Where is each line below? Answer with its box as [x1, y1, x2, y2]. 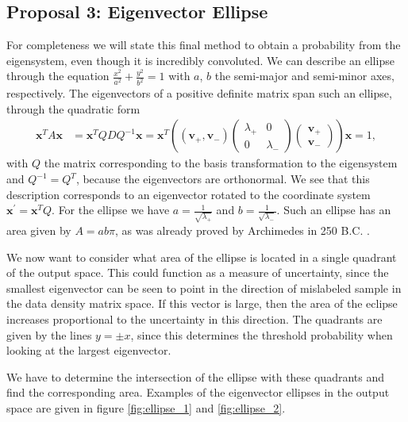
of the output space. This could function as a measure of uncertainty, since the [6, 264, 389, 281]
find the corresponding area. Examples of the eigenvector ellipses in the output [6, 384, 390, 401]
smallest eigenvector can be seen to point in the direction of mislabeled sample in [6, 279, 402, 296]
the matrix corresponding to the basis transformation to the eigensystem [44, 155, 398, 171]
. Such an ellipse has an [276, 201, 391, 218]
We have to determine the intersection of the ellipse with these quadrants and [6, 368, 385, 385]
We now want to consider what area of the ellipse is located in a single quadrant [6, 248, 397, 265]
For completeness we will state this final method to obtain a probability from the [6, 36, 401, 53]
